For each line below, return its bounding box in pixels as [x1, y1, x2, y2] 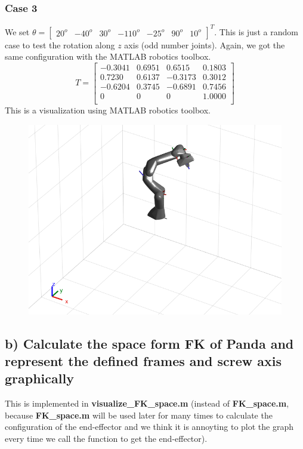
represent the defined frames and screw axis [5, 352, 282, 370]
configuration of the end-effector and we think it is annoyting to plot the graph [5, 420, 294, 433]
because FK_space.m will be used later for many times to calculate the [5, 408, 273, 421]
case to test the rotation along [5, 38, 115, 51]
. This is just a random [214, 25, 298, 38]
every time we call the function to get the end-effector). [5, 432, 208, 445]
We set [5, 25, 30, 38]
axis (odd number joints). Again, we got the [124, 38, 285, 51]
